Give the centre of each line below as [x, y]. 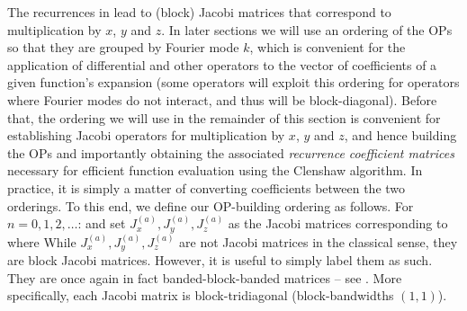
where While [42, 241]
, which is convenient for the [328, 47]
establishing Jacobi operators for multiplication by [146, 135]
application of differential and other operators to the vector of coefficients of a [222, 64]
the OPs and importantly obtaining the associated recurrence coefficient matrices [231, 152]
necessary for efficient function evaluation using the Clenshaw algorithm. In [215, 170]
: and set [102, 223]
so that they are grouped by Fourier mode [123, 47]
